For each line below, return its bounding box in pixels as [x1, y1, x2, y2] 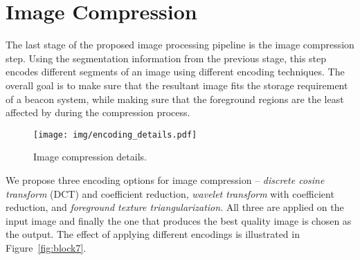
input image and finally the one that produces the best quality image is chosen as [6, 213, 352, 228]
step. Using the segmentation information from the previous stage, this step [6, 50, 327, 65]
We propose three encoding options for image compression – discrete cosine [6, 172, 325, 187]
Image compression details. [33, 149, 147, 164]
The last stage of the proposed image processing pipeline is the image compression [6, 37, 354, 52]
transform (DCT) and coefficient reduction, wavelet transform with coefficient [6, 186, 334, 201]
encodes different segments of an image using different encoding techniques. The [6, 64, 345, 79]
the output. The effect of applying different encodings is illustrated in [6, 227, 300, 241]
